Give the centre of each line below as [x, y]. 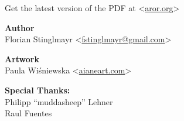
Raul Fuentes [28, 113]
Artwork [22, 58]
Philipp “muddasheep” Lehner [59, 101]
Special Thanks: [38, 90]
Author [20, 27]
